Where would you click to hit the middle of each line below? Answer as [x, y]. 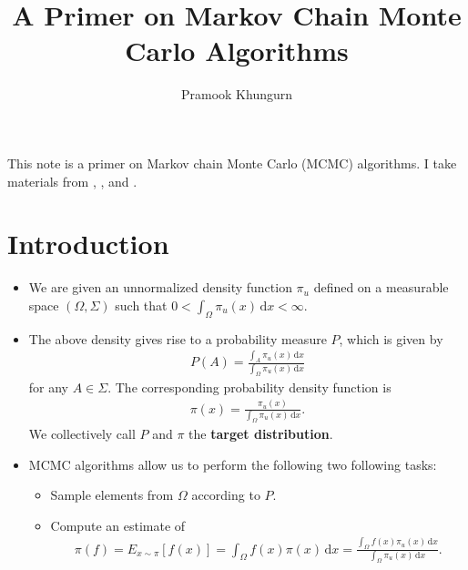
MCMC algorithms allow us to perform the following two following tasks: [233, 464]
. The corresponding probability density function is [249, 387]
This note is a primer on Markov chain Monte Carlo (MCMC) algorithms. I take [232, 163]
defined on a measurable [381, 287]
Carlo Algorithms [237, 51]
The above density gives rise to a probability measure [178, 338]
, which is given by [391, 338]
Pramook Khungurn [237, 94]
